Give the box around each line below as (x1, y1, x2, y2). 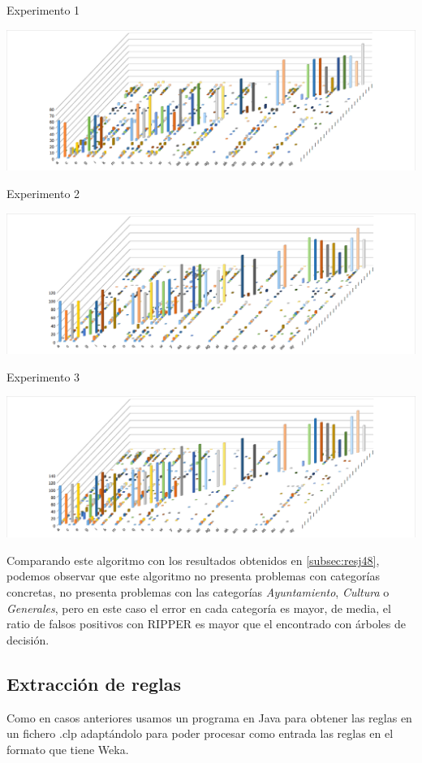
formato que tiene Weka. (6, 740, 129, 757)
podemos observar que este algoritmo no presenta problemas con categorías (6, 567, 380, 584)
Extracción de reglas (6, 670, 181, 696)
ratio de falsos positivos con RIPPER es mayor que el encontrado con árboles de (6, 615, 406, 632)
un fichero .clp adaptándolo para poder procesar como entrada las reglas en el (6, 725, 394, 742)
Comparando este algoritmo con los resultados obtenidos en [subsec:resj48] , (6, 551, 380, 568)
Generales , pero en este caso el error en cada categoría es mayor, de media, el (6, 599, 391, 616)
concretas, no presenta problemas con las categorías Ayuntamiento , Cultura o (6, 583, 390, 600)
